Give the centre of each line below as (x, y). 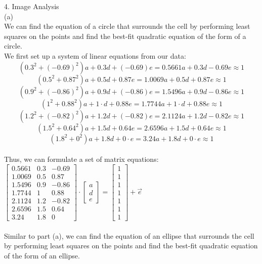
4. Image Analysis (32, 6)
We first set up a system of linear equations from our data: (95, 55)
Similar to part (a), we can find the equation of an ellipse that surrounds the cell (129, 235)
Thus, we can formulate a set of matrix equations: (81, 159)
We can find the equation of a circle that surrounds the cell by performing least (127, 26)
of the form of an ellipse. (42, 255)
